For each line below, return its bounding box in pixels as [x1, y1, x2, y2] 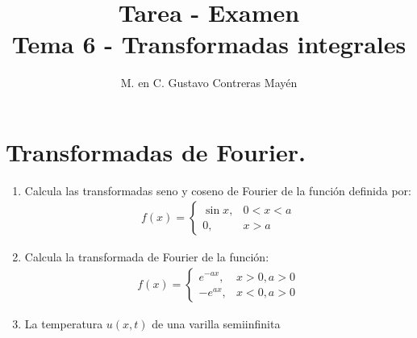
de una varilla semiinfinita [152, 315, 281, 332]
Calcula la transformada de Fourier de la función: [24, 248, 269, 265]
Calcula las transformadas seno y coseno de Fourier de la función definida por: [24, 182, 411, 198]
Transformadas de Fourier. [6, 135, 306, 168]
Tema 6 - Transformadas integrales [11, 27, 407, 61]
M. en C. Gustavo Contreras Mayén [120, 74, 298, 91]
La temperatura [24, 315, 103, 332]
